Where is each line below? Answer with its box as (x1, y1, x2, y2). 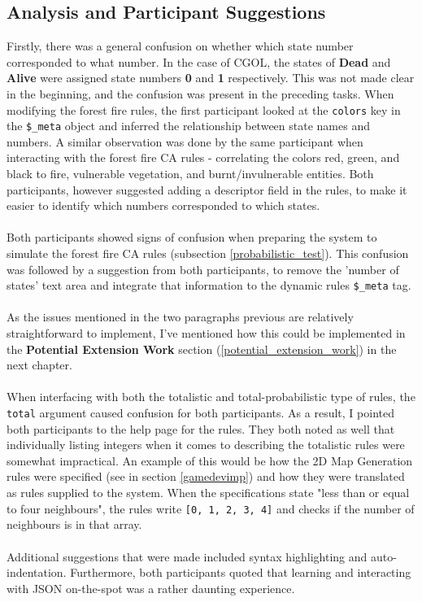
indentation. (7, 564, 67, 581)
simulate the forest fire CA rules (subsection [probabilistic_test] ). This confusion (7, 245, 409, 262)
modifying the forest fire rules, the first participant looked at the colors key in (7, 101, 401, 118)
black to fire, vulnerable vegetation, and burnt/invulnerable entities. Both (7, 165, 374, 182)
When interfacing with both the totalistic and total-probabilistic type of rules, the (7, 388, 415, 405)
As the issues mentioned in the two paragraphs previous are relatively (7, 308, 354, 325)
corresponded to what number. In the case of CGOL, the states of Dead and (7, 53, 391, 70)
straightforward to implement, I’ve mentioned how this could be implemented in (7, 325, 406, 342)
